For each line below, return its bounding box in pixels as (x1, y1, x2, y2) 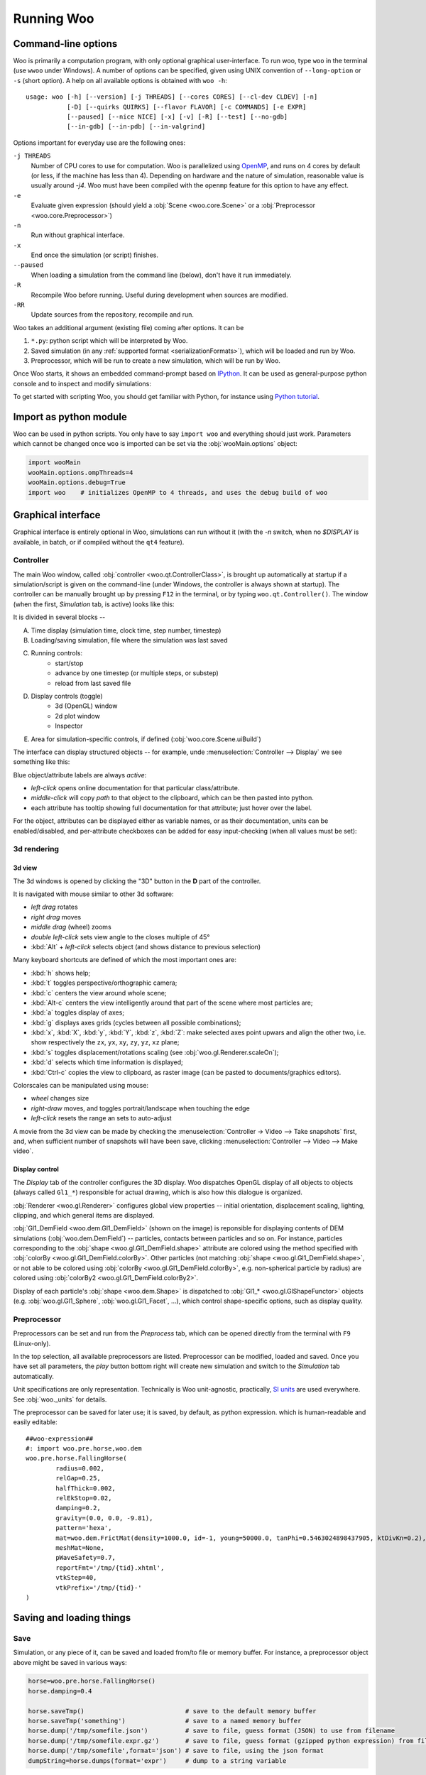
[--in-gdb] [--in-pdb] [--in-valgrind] (66, 123, 206, 131)
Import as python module (13, 410, 127, 422)
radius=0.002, (55, 1464, 105, 1473)
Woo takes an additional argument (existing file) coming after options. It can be (13, 323, 244, 332)
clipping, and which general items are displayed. (13, 1211, 155, 1219)
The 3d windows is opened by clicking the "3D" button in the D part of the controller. (13, 877, 261, 885)
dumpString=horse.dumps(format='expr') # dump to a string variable (28, 1757, 287, 1764)
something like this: (13, 758, 70, 766)
